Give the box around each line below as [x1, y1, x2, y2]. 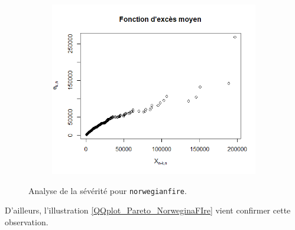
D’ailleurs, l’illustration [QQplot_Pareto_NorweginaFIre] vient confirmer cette [5, 204, 291, 216]
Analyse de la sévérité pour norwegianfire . [28, 184, 187, 196]
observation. [5, 215, 48, 228]
